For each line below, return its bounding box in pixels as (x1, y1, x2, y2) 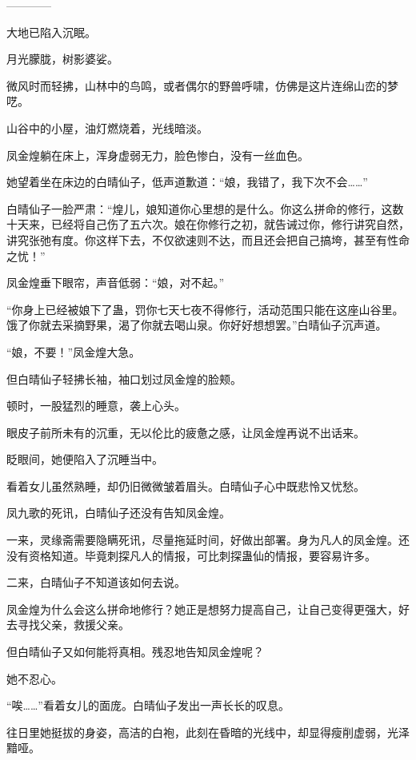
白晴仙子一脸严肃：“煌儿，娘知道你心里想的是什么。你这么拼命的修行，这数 (6, 200, 404, 217)
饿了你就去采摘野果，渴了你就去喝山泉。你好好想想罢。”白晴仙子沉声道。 (6, 316, 387, 333)
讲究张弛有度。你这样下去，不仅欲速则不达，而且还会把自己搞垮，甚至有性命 (6, 231, 410, 248)
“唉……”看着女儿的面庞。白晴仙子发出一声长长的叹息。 (6, 697, 290, 714)
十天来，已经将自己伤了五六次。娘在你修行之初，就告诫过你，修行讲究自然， (6, 216, 410, 233)
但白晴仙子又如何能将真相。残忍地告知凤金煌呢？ (6, 643, 264, 660)
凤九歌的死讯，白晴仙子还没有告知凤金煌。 (6, 504, 230, 521)
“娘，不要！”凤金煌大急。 (6, 343, 141, 360)
